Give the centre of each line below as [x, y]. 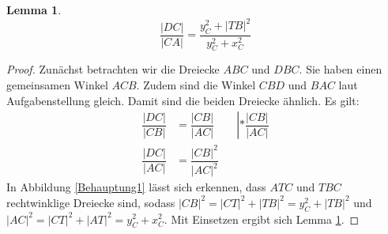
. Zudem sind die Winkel [196, 84]
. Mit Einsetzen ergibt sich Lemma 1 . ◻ [262, 219]
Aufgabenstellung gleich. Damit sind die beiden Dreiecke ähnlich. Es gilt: [183, 100]
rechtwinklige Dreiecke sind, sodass [91, 202]
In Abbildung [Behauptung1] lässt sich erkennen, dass [136, 187]
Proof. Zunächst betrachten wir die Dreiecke [113, 69]
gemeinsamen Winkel [57, 84]
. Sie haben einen [341, 69]
